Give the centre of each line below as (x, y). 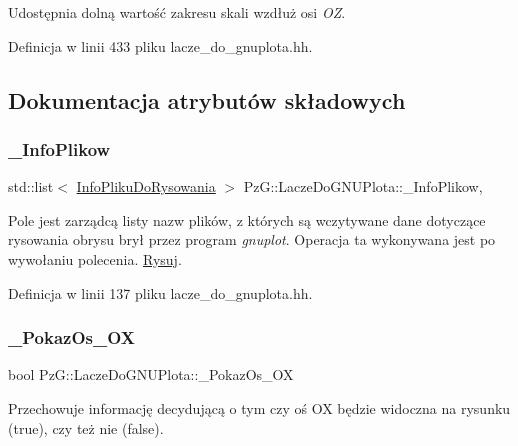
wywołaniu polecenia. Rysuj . (95, 258)
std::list (31, 186)
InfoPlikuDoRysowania (146, 186)
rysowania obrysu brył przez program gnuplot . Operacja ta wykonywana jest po (252, 239)
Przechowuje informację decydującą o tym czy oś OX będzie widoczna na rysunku (259, 407)
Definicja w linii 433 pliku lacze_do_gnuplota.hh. (160, 45)
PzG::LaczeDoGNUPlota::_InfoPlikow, (363, 186)
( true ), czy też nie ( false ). (86, 427)
